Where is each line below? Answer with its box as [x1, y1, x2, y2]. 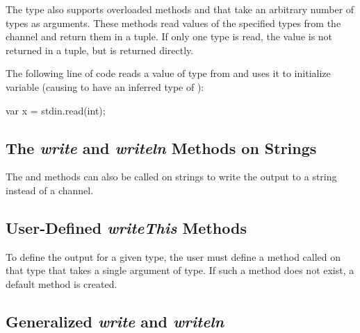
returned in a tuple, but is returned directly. [6, 42, 194, 57]
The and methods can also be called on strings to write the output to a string [6, 169, 337, 184]
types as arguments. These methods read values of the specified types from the [6, 15, 341, 30]
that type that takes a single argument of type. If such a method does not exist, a [6, 263, 354, 277]
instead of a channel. [6, 182, 94, 197]
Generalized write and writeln [6, 310, 224, 332]
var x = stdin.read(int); [6, 103, 106, 117]
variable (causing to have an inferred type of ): [6, 79, 204, 94]
